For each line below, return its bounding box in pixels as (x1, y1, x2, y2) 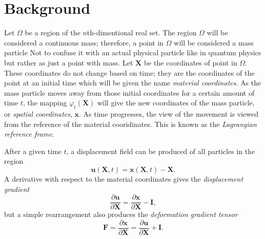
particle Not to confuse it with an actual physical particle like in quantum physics (4, 47, 261, 58)
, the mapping (23, 97, 67, 108)
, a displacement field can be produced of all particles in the (66, 145, 255, 156)
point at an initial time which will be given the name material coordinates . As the (4, 77, 261, 88)
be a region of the (25, 27, 80, 38)
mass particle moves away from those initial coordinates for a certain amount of (4, 87, 255, 98)
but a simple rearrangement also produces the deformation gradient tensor (4, 209, 238, 220)
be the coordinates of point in (144, 57, 237, 68)
